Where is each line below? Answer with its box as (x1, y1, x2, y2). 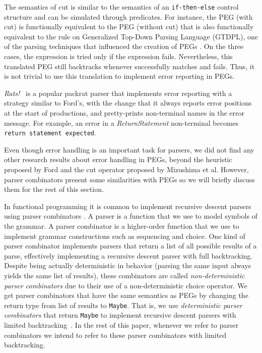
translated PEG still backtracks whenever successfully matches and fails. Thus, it (4, 61, 255, 71)
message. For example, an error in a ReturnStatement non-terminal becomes (4, 117, 239, 128)
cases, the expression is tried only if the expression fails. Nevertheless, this (4, 51, 233, 62)
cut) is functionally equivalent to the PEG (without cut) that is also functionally (4, 21, 254, 32)
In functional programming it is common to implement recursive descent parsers (4, 200, 251, 211)
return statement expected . (4, 127, 96, 138)
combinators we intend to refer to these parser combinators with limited (4, 329, 227, 340)
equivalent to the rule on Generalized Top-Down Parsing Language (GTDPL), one (4, 31, 258, 41)
